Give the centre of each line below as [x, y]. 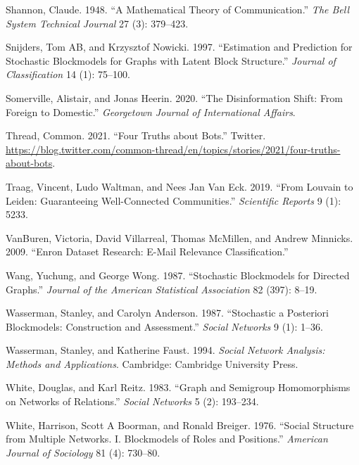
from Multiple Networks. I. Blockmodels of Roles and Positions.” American [167, 439]
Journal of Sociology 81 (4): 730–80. [83, 452]
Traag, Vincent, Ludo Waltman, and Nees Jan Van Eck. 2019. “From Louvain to [179, 186]
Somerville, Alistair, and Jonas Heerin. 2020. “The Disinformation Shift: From [175, 97]
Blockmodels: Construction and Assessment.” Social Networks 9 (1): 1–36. [164, 326]
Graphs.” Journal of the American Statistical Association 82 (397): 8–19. [162, 289]
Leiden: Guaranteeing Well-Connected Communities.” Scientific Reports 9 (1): [174, 200]
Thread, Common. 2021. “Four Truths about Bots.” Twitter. [136, 135]
